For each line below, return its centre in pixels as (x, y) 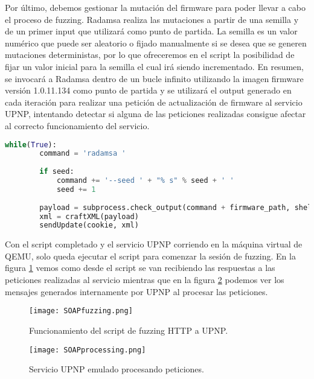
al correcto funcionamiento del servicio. (77, 125)
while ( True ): (31, 145)
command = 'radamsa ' (83, 154)
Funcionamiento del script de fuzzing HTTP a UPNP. (129, 330)
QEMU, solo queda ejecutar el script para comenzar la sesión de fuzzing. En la (150, 256)
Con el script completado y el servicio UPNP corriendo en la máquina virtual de (154, 244)
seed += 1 (76, 189)
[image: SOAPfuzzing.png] (81, 311)
